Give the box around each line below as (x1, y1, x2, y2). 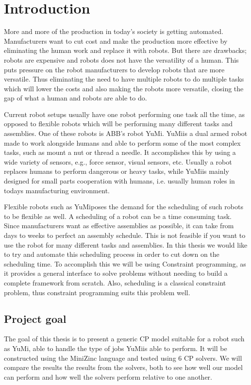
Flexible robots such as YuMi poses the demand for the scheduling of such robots (4, 201, 243, 212)
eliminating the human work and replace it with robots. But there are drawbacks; (4, 45, 247, 55)
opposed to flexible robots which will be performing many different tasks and (4, 118, 233, 129)
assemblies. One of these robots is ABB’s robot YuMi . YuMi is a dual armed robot (4, 128, 248, 138)
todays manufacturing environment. (4, 185, 110, 195)
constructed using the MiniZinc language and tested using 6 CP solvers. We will (4, 352, 242, 363)
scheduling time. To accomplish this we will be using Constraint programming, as (4, 258, 246, 268)
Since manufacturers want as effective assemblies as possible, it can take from (4, 220, 234, 231)
